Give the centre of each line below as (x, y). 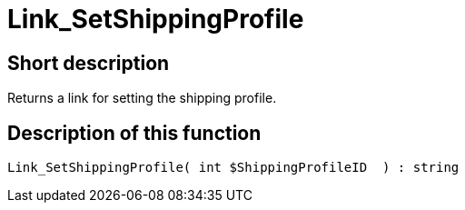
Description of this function (134, 133)
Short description (89, 63)
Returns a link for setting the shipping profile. (142, 98)
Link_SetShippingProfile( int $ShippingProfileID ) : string (233, 168)
